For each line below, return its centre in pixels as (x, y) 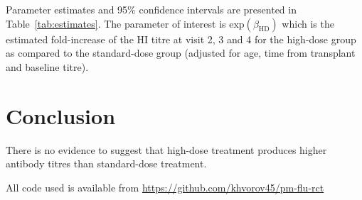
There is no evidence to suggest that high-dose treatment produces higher (166, 149)
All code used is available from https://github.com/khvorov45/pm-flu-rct (165, 187)
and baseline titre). (47, 66)
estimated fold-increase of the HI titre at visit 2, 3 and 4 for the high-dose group (181, 39)
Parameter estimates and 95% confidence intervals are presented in (151, 9)
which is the (308, 23)
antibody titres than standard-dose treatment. (106, 163)
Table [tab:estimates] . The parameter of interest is (116, 23)
